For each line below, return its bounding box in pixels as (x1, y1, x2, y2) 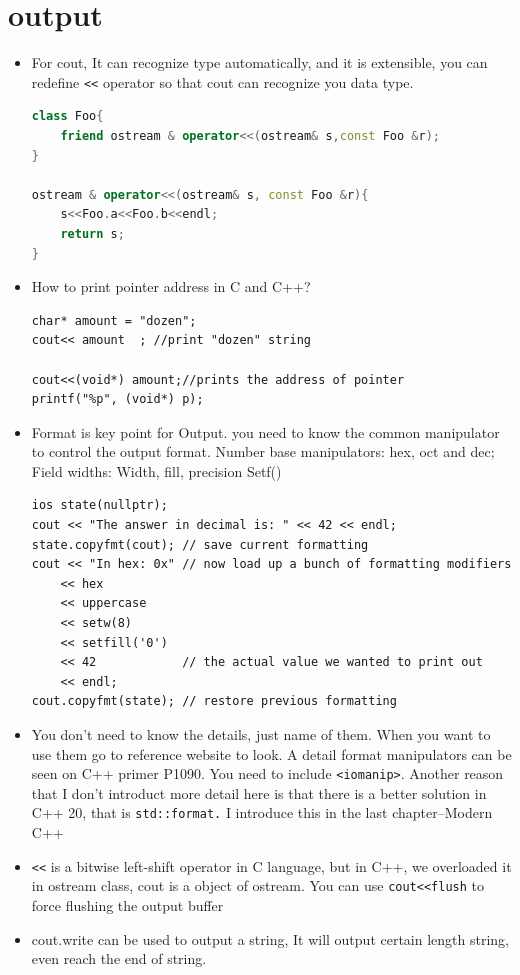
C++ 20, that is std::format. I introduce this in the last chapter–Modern (31, 802, 493, 823)
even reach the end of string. (31, 948, 207, 969)
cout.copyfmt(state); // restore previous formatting (31, 694, 397, 709)
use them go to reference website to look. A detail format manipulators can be (31, 743, 512, 764)
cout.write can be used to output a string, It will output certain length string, (31, 928, 509, 949)
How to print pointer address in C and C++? (31, 276, 311, 297)
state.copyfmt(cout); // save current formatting (31, 537, 369, 552)
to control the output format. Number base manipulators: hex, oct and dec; (31, 441, 495, 462)
